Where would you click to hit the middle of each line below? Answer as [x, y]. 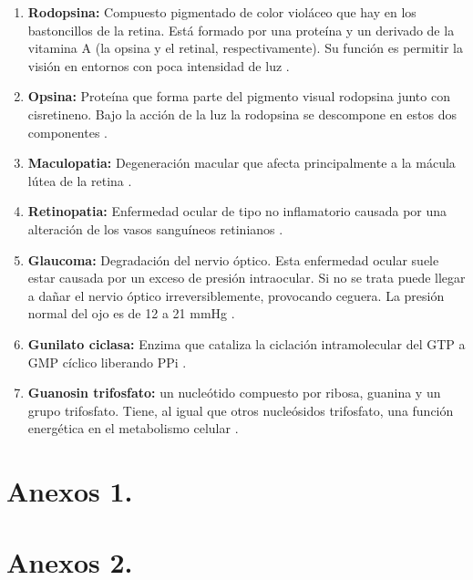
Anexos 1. [70, 491]
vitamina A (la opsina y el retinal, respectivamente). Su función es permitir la [245, 48]
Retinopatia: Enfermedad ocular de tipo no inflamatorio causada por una [237, 211]
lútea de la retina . [80, 180]
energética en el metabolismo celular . [133, 428]
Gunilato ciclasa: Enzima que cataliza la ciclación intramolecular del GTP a [247, 343]
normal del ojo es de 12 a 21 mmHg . [131, 313]
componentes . [67, 132]
